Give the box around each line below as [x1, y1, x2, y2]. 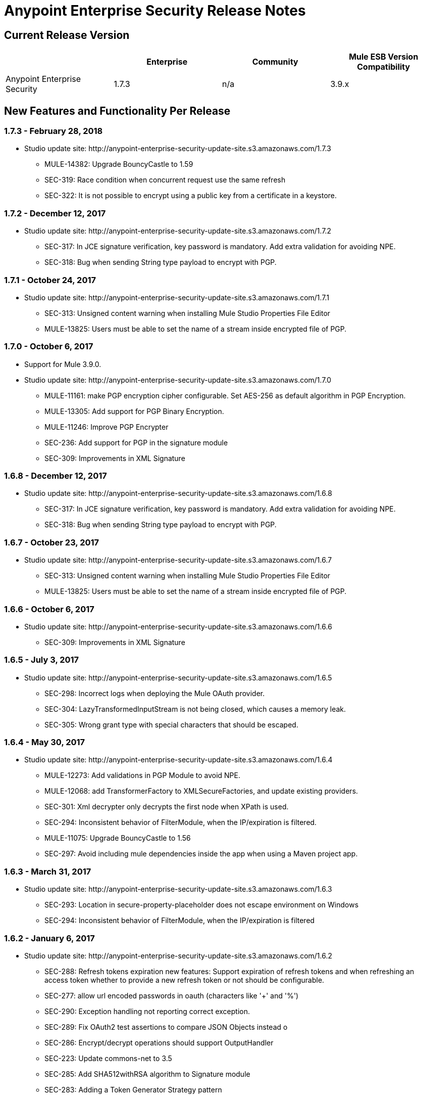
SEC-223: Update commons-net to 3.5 [44, 1054, 172, 1063]
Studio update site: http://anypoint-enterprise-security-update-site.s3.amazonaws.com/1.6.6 [24, 622, 332, 631]
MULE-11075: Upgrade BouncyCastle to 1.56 [44, 834, 191, 843]
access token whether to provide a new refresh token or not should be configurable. [44, 975, 325, 984]
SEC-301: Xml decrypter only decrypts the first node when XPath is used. [44, 802, 289, 811]
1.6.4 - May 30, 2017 [4, 737, 85, 748]
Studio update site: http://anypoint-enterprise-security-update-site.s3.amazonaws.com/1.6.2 [24, 951, 333, 960]
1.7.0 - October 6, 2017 [4, 341, 93, 352]
